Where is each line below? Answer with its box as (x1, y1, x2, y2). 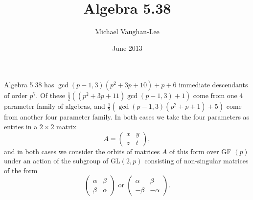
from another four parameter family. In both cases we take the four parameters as (4, 112, 250, 122)
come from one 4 (193, 90, 243, 100)
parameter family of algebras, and (4, 101, 105, 111)
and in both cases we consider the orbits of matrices (4, 146, 160, 156)
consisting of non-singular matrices (144, 156, 249, 166)
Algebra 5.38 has (4, 80, 54, 90)
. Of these (36, 90, 65, 100)
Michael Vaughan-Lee (95, 26, 160, 37)
